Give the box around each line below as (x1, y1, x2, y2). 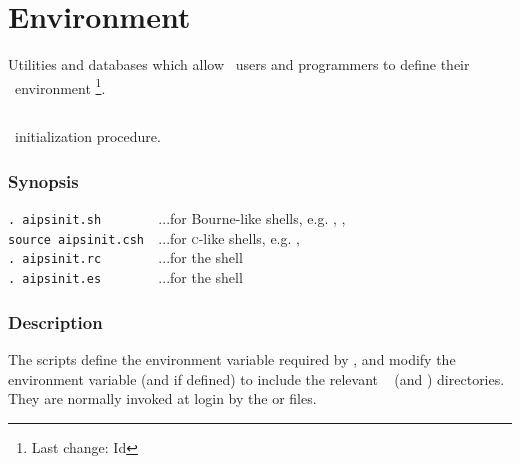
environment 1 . (14, 74, 106, 98)
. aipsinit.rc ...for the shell (8, 247, 243, 268)
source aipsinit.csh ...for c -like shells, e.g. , (8, 227, 300, 248)
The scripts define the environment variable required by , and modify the (8, 349, 456, 370)
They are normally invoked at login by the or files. (8, 388, 317, 409)
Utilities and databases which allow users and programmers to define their (8, 54, 470, 75)
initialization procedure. (14, 126, 161, 147)
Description (8, 309, 103, 334)
